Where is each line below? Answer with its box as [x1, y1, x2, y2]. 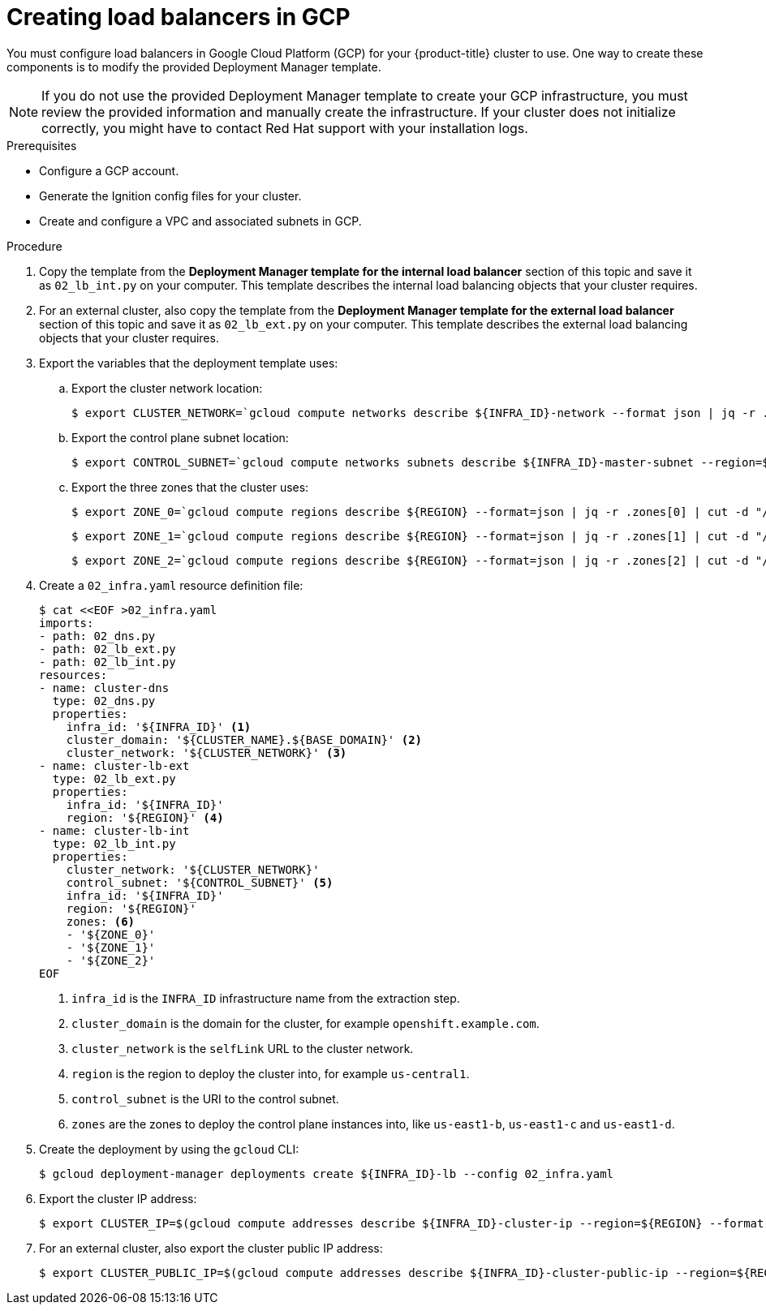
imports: [39, 616, 94, 630]
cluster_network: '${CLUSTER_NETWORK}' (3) [66, 746, 347, 759]
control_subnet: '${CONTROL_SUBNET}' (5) [66, 875, 334, 889]
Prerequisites [6, 138, 77, 153]
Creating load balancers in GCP [6, 3, 351, 31]
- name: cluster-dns [39, 681, 170, 694]
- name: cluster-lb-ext [39, 759, 190, 772]
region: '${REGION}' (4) [66, 810, 224, 824]
